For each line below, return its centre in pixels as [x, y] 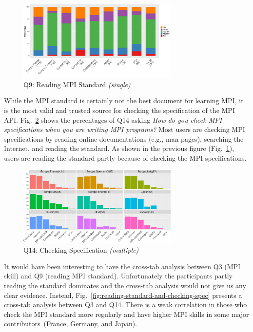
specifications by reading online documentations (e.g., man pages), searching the [124, 138]
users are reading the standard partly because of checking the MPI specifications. [125, 157]
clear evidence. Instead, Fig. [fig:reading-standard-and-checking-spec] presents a [123, 295]
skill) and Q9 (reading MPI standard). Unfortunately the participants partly [118, 276]
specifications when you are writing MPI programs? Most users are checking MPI [125, 129]
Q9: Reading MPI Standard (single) [77, 84]
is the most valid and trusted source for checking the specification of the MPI [119, 110]
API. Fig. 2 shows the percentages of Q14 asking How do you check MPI [113, 120]
